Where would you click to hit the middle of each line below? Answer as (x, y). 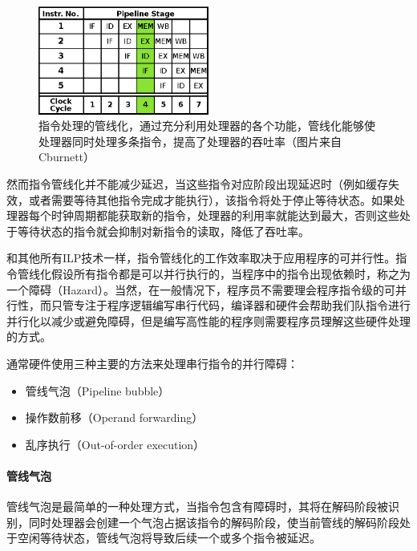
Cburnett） (67, 157)
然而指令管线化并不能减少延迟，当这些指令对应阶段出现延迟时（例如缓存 (197, 184)
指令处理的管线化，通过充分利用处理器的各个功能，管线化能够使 (207, 126)
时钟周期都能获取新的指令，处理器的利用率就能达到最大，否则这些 (225, 215)
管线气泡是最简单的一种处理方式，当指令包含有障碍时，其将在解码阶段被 (197, 506)
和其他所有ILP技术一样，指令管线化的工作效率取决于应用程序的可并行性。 (201, 258)
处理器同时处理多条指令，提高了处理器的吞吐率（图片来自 (190, 141)
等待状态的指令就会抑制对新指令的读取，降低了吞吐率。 (163, 231)
